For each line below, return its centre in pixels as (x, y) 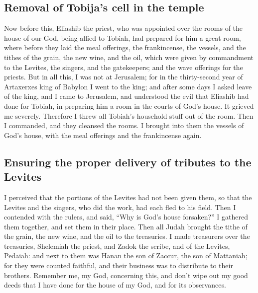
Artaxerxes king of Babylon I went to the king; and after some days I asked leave (128, 86)
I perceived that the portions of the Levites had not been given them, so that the (128, 197)
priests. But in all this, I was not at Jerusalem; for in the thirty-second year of (124, 77)
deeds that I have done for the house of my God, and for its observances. (115, 285)
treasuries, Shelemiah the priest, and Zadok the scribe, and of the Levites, (117, 246)
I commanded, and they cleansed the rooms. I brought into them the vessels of (124, 125)
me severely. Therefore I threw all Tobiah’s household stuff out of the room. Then (129, 115)
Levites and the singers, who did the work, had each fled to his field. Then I (120, 207)
